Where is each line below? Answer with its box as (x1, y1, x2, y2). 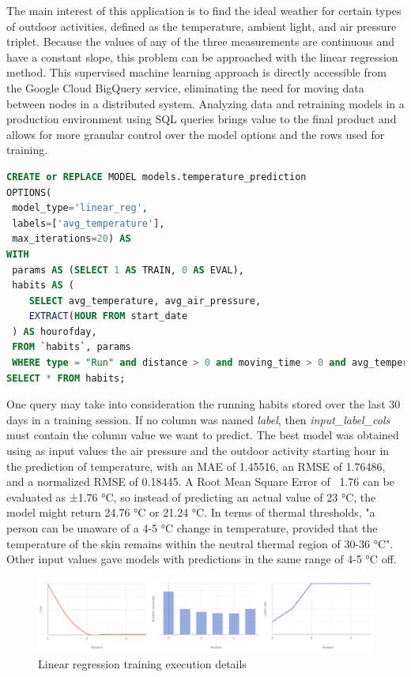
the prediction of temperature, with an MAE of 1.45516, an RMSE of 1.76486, (6, 457, 386, 474)
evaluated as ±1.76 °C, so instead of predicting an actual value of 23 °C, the (6, 488, 376, 505)
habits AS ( (12, 280, 74, 291)
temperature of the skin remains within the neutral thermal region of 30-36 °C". (6, 535, 394, 551)
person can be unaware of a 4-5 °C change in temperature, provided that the (6, 520, 378, 536)
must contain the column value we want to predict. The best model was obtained (6, 427, 399, 443)
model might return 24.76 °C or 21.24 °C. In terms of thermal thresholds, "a (6, 504, 375, 521)
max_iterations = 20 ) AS (12, 233, 131, 245)
